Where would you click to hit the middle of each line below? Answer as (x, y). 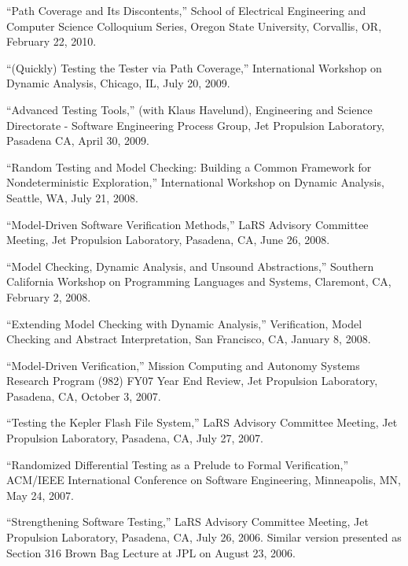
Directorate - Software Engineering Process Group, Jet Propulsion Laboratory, (196, 125)
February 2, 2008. (49, 296)
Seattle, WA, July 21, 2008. (72, 197)
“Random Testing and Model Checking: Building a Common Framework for (189, 166)
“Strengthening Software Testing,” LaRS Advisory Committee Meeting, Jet (187, 522)
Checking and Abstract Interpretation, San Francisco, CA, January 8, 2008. (189, 339)
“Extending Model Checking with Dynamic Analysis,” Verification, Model (184, 323)
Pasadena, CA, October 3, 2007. (84, 396)
